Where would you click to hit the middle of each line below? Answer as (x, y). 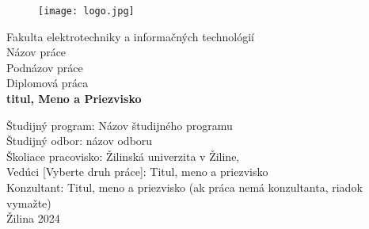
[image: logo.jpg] (86, 11)
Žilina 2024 (33, 218)
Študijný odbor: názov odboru (80, 141)
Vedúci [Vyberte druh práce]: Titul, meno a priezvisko (137, 172)
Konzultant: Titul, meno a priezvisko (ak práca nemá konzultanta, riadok (184, 187)
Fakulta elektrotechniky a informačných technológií (130, 36)
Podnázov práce (45, 67)
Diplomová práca (48, 83)
